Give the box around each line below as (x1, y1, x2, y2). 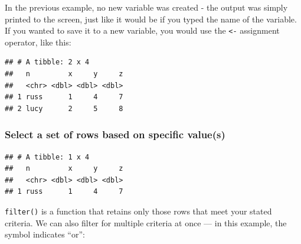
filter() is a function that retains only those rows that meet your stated (5, 205, 272, 217)
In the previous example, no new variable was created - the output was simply (5, 1, 288, 13)
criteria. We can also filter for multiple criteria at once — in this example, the (5, 216, 287, 229)
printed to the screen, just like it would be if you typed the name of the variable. (5, 12, 297, 25)
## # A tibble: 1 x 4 (5, 152, 90, 161)
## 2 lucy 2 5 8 (5, 104, 123, 113)
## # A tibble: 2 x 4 (5, 58, 90, 67)
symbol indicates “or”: (5, 228, 85, 240)
